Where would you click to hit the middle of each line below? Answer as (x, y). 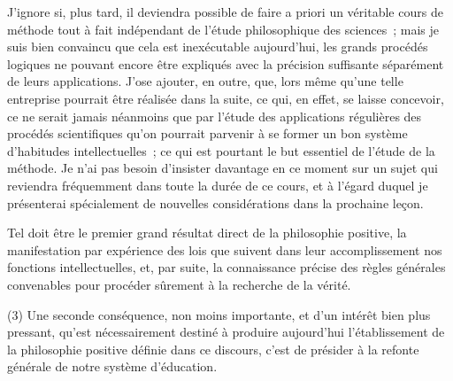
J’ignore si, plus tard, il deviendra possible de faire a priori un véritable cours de (225, 12)
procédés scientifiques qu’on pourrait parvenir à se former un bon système (207, 133)
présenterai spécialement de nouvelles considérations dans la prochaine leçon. (215, 202)
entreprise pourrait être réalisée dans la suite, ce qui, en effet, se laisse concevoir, (226, 98)
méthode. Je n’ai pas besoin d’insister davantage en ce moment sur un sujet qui (223, 168)
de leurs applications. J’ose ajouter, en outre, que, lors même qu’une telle (205, 81)
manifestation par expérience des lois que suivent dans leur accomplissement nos (225, 249)
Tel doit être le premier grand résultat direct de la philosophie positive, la (207, 233)
